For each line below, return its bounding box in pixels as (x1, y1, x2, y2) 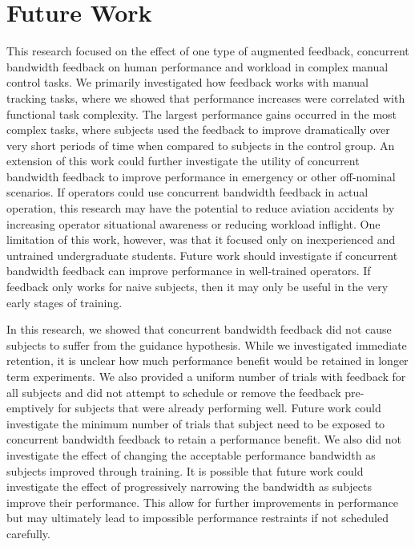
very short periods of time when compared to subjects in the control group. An (6, 136, 395, 153)
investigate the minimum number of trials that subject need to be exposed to (6, 415, 385, 432)
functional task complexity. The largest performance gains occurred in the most (6, 105, 397, 122)
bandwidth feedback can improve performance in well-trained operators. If (6, 262, 371, 279)
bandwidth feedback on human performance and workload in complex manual (6, 58, 389, 75)
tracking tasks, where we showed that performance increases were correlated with (6, 89, 405, 106)
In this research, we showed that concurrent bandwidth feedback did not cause (6, 321, 392, 338)
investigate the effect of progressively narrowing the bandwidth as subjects (6, 478, 372, 495)
